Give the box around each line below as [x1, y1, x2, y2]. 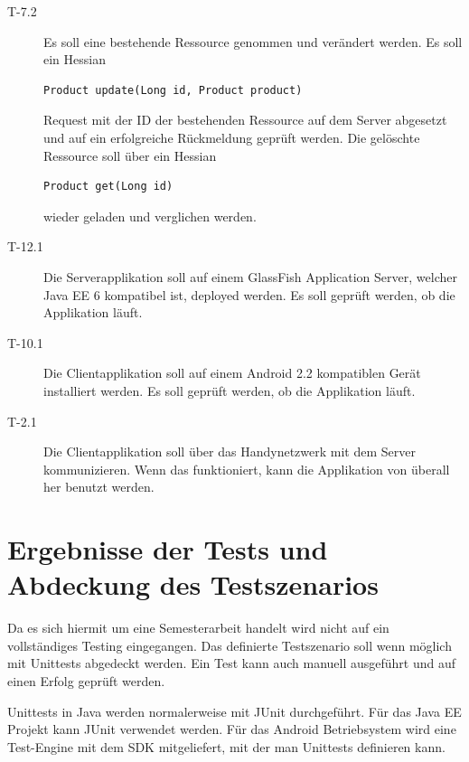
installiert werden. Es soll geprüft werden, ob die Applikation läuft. [43, 381, 416, 400]
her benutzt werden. [43, 477, 155, 496]
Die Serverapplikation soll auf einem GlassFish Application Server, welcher [43, 267, 457, 286]
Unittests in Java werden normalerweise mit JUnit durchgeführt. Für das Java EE [7, 701, 462, 720]
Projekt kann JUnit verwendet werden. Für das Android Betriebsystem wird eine [7, 720, 456, 738]
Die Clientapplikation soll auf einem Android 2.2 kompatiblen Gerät [43, 363, 421, 382]
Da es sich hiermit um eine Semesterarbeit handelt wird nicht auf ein [7, 618, 389, 637]
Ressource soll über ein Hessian [43, 146, 217, 165]
